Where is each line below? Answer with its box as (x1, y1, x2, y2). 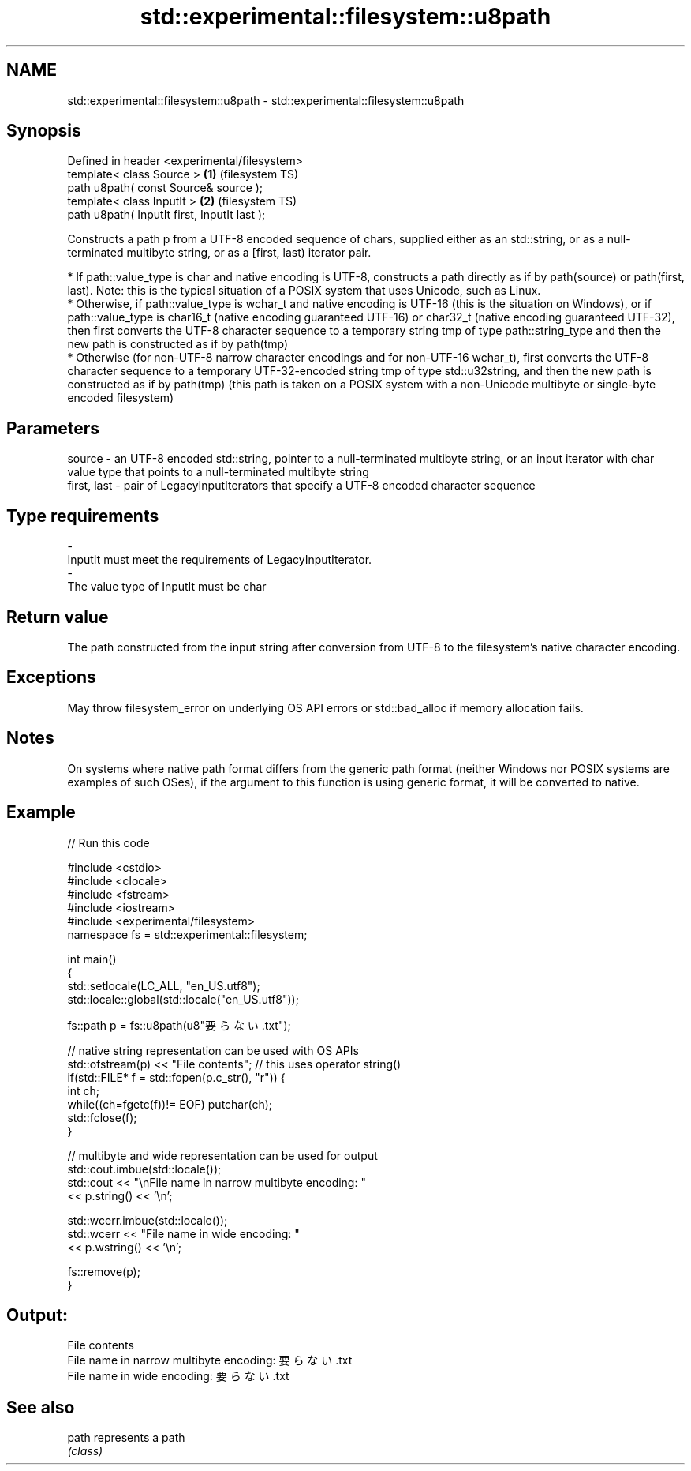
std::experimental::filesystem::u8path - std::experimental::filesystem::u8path (67, 93, 465, 107)
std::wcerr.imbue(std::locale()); (67, 1213, 228, 1227)
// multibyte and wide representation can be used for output (67, 1148, 378, 1162)
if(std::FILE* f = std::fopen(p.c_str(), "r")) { (67, 1070, 286, 1084)
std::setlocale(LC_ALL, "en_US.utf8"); (67, 978, 260, 993)
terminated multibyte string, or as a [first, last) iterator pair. (67, 246, 372, 260)
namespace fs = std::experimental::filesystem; (67, 927, 308, 941)
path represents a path (67, 1431, 185, 1445)
